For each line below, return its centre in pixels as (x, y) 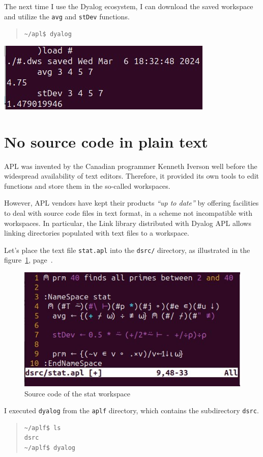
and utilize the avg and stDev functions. (67, 16)
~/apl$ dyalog (48, 34)
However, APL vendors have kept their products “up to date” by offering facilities (131, 203)
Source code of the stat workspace (77, 393)
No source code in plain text (106, 141)
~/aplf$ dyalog (50, 448)
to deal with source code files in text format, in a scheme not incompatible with (128, 213)
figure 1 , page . (28, 260)
